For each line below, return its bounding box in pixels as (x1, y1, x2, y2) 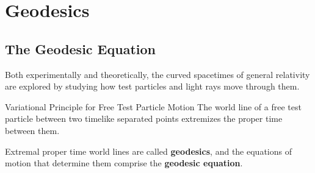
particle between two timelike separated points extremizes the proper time (5, 112, 283, 125)
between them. (5, 124, 60, 136)
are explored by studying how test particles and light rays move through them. (5, 80, 300, 93)
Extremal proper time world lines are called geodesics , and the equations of (5, 144, 292, 157)
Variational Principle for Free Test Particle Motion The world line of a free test (5, 100, 302, 113)
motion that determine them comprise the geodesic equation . (5, 157, 243, 169)
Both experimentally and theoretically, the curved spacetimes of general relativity (5, 68, 310, 80)
